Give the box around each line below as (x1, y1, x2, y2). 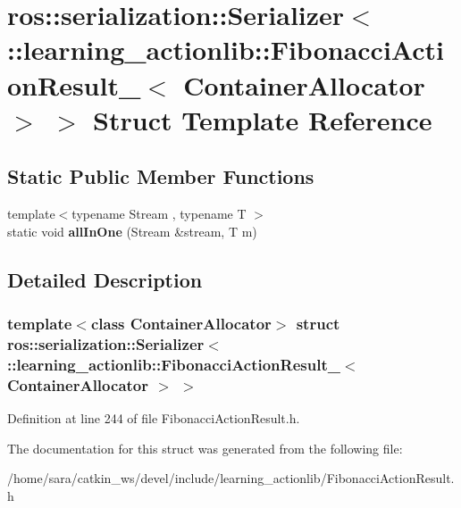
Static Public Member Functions (7, 162, 314, 190)
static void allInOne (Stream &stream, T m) (7, 221, 257, 240)
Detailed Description (7, 265, 203, 293)
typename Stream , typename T (71, 204, 247, 223)
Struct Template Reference (93, 101, 432, 137)
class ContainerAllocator (90, 312, 272, 335)
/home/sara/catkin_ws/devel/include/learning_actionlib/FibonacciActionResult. (7, 469, 455, 487)
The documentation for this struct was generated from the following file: (7, 438, 403, 457)
